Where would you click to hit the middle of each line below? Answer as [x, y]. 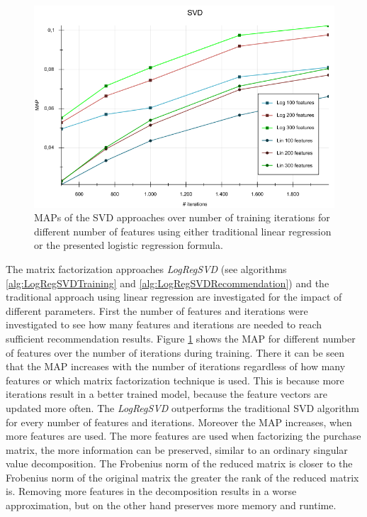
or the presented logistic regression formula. [129, 245]
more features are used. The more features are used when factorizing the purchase [183, 436]
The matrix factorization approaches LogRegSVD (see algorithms [146, 268]
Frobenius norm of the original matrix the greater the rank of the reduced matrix [182, 477]
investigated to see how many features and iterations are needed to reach [164, 324]
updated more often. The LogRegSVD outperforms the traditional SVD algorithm [182, 407]
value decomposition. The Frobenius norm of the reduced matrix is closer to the [179, 463]
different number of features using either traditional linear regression [183, 231]
